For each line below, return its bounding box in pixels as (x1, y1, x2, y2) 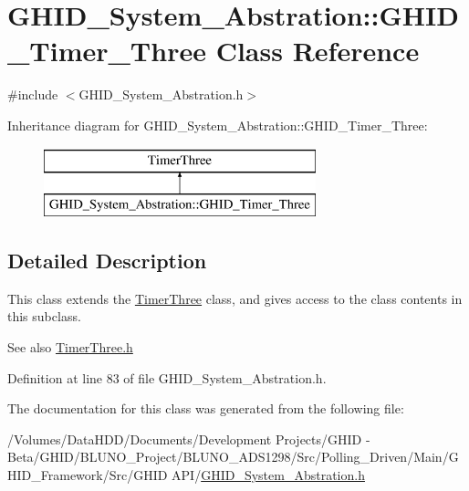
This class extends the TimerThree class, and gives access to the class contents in (7, 288, 463, 308)
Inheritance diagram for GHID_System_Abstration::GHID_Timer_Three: (7, 115, 428, 134)
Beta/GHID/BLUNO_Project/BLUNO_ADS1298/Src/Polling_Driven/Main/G (7, 447, 459, 466)
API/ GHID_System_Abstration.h (172, 465, 365, 485)
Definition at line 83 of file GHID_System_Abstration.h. (7, 368, 327, 387)
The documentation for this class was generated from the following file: (7, 399, 404, 418)
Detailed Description (7, 246, 207, 275)
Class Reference (215, 32, 420, 69)
